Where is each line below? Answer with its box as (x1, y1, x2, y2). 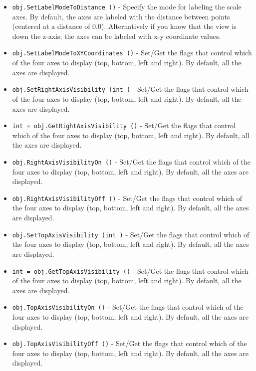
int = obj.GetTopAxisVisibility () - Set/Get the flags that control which (12, 265, 249, 276)
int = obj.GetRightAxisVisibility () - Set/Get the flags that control (12, 120, 236, 131)
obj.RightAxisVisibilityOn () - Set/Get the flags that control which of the (12, 156, 251, 167)
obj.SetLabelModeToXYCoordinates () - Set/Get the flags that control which (12, 47, 252, 58)
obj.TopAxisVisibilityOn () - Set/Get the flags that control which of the (12, 302, 244, 312)
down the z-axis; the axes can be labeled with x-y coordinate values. (12, 30, 221, 41)
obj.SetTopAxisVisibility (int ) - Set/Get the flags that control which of (12, 229, 250, 239)
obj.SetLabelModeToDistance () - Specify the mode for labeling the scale (12, 1, 242, 11)
